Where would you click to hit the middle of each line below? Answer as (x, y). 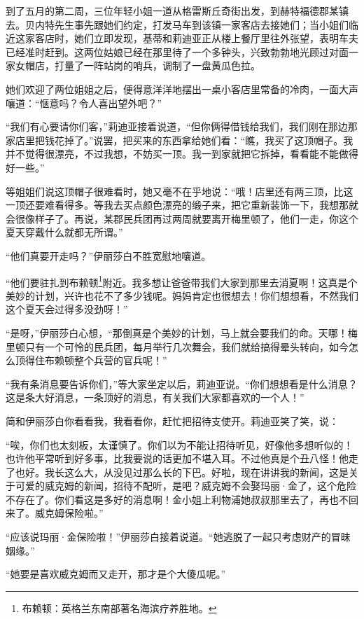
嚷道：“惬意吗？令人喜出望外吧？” (84, 103)
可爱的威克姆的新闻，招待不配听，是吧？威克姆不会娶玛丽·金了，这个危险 (185, 486)
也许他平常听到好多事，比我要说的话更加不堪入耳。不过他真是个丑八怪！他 (177, 458)
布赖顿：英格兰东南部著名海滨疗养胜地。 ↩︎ (119, 607)
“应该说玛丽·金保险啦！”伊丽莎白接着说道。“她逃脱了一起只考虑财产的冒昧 (178, 537)
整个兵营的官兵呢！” (120, 360)
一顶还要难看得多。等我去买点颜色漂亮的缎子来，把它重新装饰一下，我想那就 (182, 205)
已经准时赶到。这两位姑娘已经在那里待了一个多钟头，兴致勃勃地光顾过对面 (177, 51)
